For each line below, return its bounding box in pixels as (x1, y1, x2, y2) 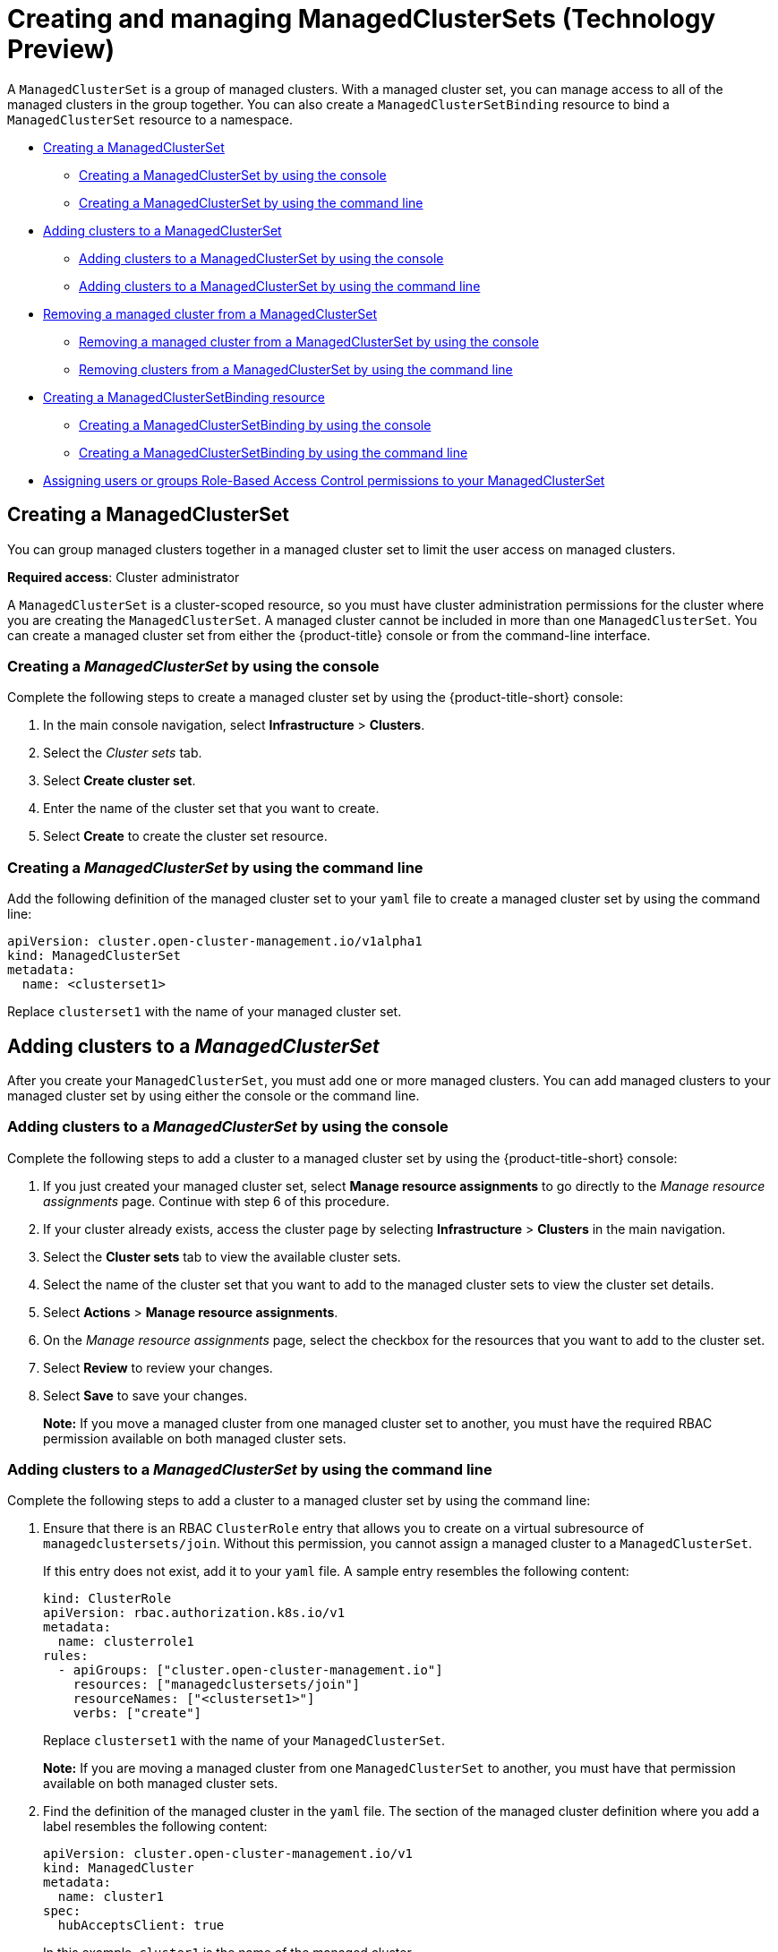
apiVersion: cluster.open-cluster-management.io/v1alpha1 (7, 934, 423, 949)
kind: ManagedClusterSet (7, 948, 181, 963)
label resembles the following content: (43, 1819, 268, 1835)
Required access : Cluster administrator (7, 569, 240, 585)
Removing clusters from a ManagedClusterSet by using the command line (79, 361, 513, 377)
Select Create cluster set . (43, 773, 196, 789)
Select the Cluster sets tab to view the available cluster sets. (43, 1248, 401, 1264)
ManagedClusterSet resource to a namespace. (7, 111, 293, 127)
